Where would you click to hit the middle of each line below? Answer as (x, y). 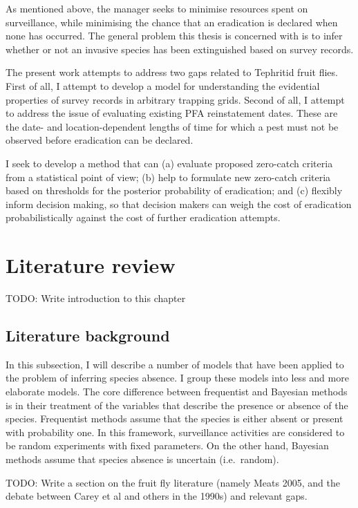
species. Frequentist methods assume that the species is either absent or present (175, 418)
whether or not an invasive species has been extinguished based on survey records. (180, 49)
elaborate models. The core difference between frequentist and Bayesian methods (177, 392)
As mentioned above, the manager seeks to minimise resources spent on (157, 8)
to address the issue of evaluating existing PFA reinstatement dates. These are (172, 113)
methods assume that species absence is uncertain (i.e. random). (142, 459)
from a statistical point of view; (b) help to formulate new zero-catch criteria (168, 177)
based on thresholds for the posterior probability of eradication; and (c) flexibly (174, 190)
